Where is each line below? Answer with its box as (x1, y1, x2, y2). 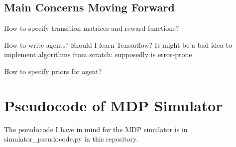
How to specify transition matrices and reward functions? (4, 23, 179, 33)
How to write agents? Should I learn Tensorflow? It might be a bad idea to (4, 39, 232, 50)
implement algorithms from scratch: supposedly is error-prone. (4, 49, 194, 60)
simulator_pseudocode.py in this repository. (4, 134, 138, 144)
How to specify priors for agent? (4, 66, 102, 76)
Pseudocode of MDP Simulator (4, 95, 223, 115)
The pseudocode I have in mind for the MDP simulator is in (4, 124, 188, 134)
